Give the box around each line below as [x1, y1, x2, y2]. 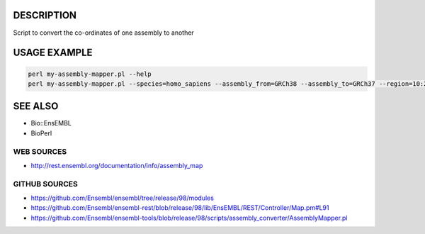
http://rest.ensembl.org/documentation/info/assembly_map [30, 161, 203, 169]
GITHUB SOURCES [13, 179, 78, 189]
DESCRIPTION [13, 9, 77, 21]
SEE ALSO [13, 100, 59, 113]
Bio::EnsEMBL [30, 119, 72, 128]
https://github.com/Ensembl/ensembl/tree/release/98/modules [30, 194, 214, 202]
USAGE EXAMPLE [13, 47, 93, 59]
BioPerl [30, 128, 52, 138]
